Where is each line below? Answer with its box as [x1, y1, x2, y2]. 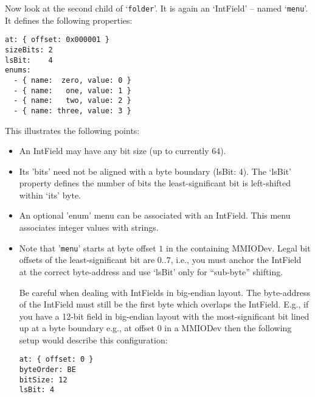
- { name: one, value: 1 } [13, 86, 131, 95]
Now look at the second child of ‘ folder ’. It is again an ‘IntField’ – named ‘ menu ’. [5, 2, 308, 14]
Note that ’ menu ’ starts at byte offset [19, 241, 156, 254]
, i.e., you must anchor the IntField [170, 253, 302, 266]
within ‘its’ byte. [19, 188, 81, 201]
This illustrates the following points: [5, 124, 140, 136]
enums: [5, 66, 31, 75]
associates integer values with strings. [19, 221, 159, 234]
